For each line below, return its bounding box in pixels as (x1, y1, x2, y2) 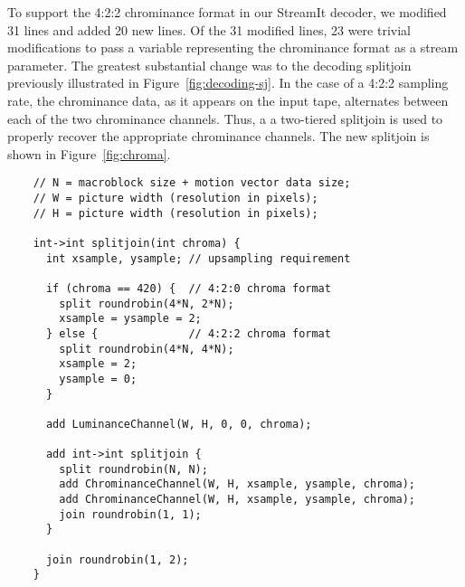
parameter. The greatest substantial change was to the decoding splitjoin (7, 55, 412, 74)
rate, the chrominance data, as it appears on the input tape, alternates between (7, 90, 449, 109)
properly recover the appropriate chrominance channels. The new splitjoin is (7, 127, 430, 146)
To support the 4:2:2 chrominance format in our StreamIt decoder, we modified (7, 3, 447, 21)
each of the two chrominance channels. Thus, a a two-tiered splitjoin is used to (7, 109, 443, 128)
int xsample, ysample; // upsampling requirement (45, 251, 351, 265)
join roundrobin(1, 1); (59, 507, 202, 521)
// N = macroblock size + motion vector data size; (33, 176, 351, 190)
